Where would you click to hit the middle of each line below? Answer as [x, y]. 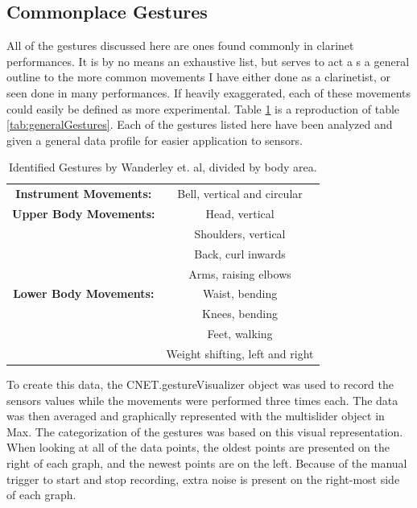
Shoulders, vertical [240, 233]
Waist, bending [240, 293]
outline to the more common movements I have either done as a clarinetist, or [199, 77]
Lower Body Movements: [84, 293]
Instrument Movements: [84, 194]
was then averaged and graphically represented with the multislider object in [196, 416]
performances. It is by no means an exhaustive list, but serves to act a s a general [208, 61]
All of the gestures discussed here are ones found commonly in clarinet [180, 45]
